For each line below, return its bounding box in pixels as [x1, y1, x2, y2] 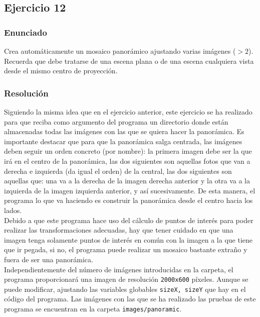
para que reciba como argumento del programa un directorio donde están [4, 116, 228, 127]
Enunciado [4, 26, 47, 38]
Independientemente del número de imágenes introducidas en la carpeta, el [4, 264, 233, 274]
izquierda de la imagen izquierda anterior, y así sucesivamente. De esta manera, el [4, 185, 255, 195]
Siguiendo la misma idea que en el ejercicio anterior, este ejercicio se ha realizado [4, 107, 252, 117]
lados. [4, 204, 22, 215]
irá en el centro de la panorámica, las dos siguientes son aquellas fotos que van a [4, 155, 250, 166]
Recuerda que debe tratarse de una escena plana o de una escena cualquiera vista [4, 55, 254, 66]
